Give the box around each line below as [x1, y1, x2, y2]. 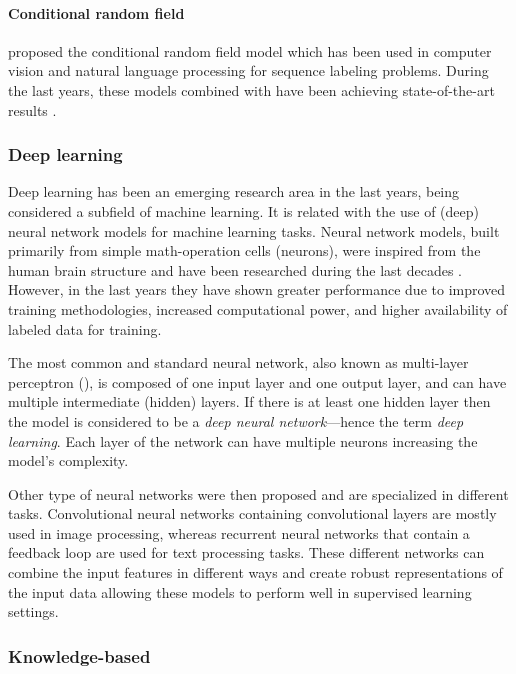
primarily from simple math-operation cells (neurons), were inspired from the [8, 240, 481, 261]
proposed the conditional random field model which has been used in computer [8, 40, 492, 61]
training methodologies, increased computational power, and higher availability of [8, 298, 508, 319]
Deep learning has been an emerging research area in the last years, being [8, 181, 460, 202]
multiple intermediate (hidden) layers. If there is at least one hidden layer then [8, 391, 491, 412]
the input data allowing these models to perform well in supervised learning [8, 581, 472, 602]
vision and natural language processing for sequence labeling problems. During [8, 60, 489, 81]
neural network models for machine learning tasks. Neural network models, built [8, 220, 500, 241]
